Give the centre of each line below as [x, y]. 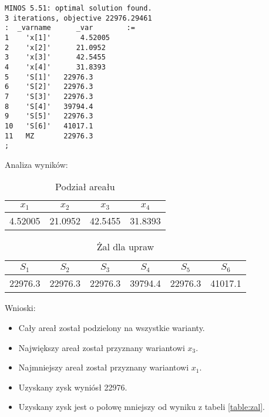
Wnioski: [20, 308]
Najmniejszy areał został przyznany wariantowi [104, 367]
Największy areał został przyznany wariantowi [102, 347]
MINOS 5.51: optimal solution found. [78, 8]
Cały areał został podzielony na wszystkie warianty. [112, 327]
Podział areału [85, 187]
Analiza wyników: [36, 164]
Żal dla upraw [125, 247]
